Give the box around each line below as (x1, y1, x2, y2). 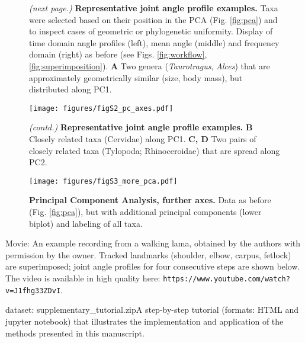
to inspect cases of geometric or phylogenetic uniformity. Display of (29, 25, 273, 37)
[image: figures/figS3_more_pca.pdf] (29, 177, 178, 185)
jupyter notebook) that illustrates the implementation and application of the (5, 315, 284, 327)
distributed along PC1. (29, 83, 112, 95)
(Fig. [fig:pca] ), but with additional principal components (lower (29, 206, 262, 218)
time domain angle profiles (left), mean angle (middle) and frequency (29, 36, 280, 49)
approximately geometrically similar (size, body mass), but (29, 71, 243, 84)
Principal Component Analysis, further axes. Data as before (29, 194, 271, 206)
